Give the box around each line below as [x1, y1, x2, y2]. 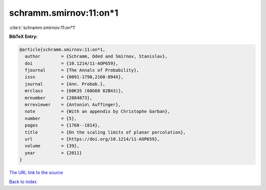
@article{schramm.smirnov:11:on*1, [19, 47, 105, 52]
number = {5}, [25, 116, 77, 121]
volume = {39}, [25, 143, 80, 149]
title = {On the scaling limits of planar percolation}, [25, 129, 186, 135]
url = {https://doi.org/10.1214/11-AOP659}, [25, 136, 160, 142]
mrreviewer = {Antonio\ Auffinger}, [25, 102, 121, 108]
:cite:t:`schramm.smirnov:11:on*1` [9, 25, 76, 31]
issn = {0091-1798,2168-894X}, [25, 74, 124, 80]
